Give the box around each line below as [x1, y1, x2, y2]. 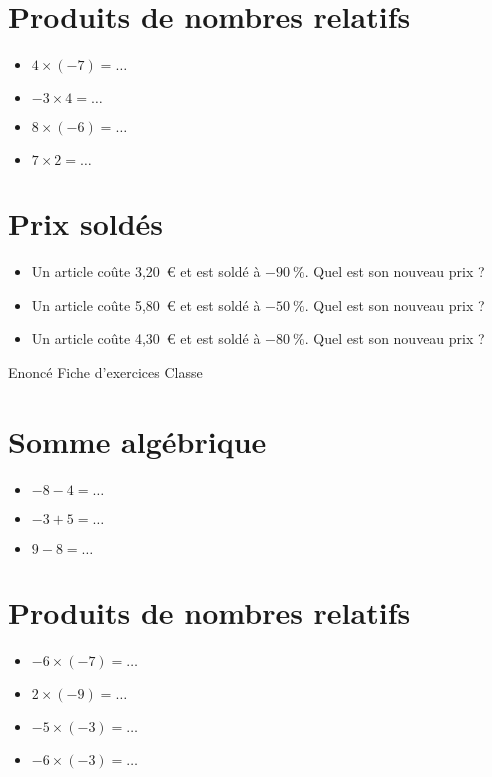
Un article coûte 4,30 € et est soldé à [31, 328, 261, 349]
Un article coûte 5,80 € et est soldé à [31, 294, 261, 315]
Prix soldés [8, 203, 164, 244]
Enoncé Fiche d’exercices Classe [8, 362, 203, 383]
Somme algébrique [8, 420, 267, 461]
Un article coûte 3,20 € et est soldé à [31, 261, 261, 282]
